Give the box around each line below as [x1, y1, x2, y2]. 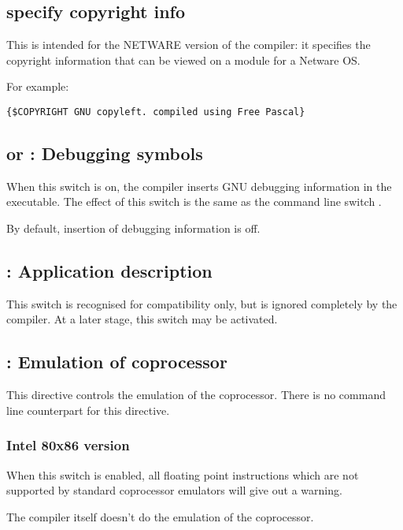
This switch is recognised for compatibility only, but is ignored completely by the [6, 295, 397, 312]
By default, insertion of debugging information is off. [6, 220, 261, 237]
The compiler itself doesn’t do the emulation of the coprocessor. [6, 508, 314, 524]
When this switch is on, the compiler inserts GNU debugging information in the [6, 177, 392, 194]
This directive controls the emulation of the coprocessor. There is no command [6, 386, 386, 403]
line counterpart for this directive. [6, 401, 170, 418]
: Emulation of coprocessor [6, 349, 227, 374]
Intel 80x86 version [6, 435, 130, 455]
